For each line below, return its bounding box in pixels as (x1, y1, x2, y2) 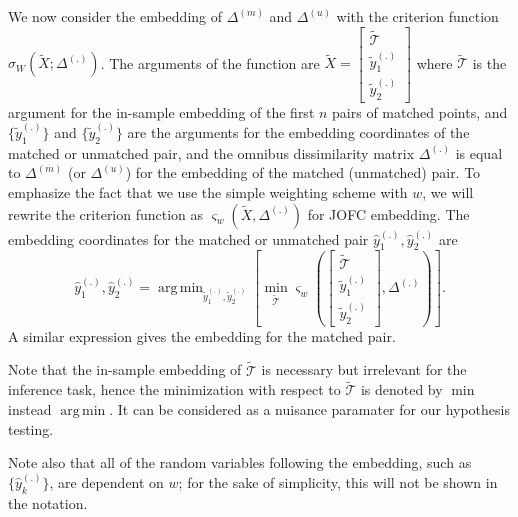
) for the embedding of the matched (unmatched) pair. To (125, 162, 481, 183)
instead (8, 398, 52, 419)
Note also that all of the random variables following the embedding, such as (8, 452, 472, 473)
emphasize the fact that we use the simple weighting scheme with (8, 182, 408, 203)
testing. (8, 418, 54, 439)
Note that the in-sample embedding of (8, 359, 242, 380)
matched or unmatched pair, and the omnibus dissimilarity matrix (8, 142, 415, 163)
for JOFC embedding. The (307, 203, 470, 224)
